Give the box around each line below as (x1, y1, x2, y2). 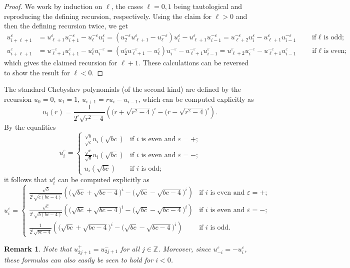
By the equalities (4, 121, 56, 132)
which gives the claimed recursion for (4, 57, 117, 68)
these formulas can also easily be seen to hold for (4, 255, 153, 265)
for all (120, 243, 139, 254)
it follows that (4, 174, 47, 184)
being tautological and (173, 1, 242, 11)
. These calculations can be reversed (138, 57, 248, 68)
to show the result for (4, 67, 70, 77)
